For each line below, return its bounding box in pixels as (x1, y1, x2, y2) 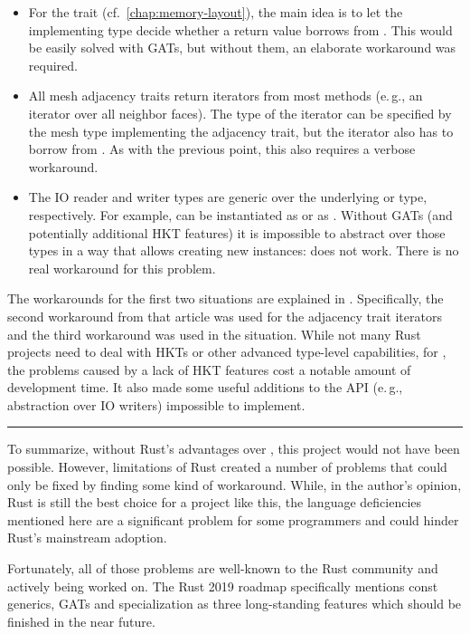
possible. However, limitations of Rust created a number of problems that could (7, 457, 447, 476)
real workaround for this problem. (28, 258, 216, 277)
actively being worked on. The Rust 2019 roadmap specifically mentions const (7, 576, 438, 595)
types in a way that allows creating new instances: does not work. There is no (28, 241, 459, 260)
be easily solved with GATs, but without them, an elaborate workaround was (28, 38, 456, 57)
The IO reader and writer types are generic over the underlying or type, (28, 187, 428, 207)
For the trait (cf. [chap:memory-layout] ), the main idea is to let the (28, 3, 403, 21)
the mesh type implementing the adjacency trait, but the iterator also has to (28, 121, 454, 140)
